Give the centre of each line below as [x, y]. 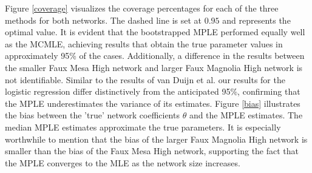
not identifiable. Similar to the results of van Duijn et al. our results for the [145, 79]
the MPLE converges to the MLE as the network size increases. [123, 162]
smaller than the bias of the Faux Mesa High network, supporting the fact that [152, 151]
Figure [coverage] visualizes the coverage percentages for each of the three [142, 8]
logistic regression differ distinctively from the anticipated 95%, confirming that [153, 91]
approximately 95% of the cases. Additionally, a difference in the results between [155, 56]
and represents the [256, 20]
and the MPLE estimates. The [246, 115]
